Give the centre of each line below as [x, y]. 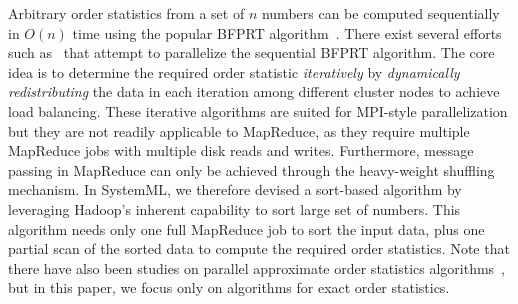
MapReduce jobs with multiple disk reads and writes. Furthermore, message [241, 150]
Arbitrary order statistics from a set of [126, 13]
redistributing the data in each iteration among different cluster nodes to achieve [254, 91]
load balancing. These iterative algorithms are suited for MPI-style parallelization [258, 110]
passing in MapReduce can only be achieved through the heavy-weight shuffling [251, 169]
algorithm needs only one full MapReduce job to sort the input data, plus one [246, 228]
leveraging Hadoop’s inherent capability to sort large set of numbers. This [234, 208]
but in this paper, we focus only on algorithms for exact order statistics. [229, 287]
